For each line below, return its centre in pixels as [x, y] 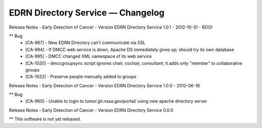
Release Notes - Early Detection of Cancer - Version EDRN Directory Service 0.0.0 [91, 110]
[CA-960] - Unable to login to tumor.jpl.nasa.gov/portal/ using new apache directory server [116, 101]
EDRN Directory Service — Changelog [87, 13]
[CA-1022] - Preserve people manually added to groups [81, 77]
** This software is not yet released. [45, 119]
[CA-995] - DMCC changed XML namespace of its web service [89, 56]
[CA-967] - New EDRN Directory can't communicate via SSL [85, 43]
